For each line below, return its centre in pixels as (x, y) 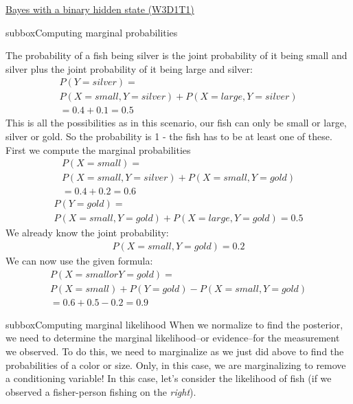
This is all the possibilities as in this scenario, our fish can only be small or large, (176, 123)
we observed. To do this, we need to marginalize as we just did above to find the (175, 351)
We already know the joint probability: (87, 233)
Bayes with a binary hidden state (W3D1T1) (100, 9)
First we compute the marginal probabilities (98, 149)
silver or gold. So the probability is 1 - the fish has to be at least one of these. (169, 136)
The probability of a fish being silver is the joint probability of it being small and (176, 55)
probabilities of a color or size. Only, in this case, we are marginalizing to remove (176, 364)
